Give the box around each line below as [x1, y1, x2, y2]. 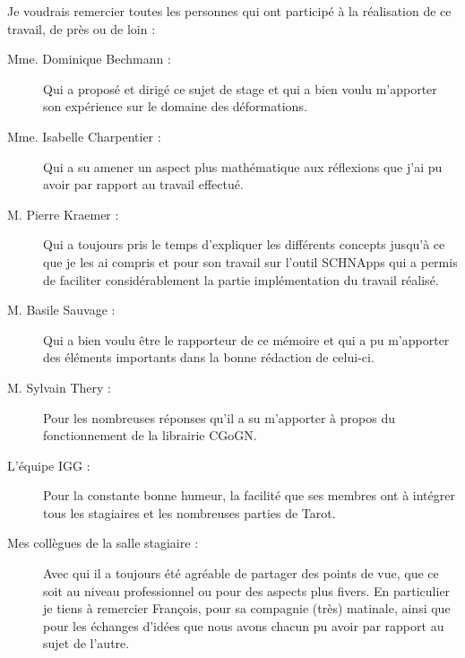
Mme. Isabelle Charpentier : [7, 126, 161, 145]
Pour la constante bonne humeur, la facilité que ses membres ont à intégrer [43, 486, 455, 505]
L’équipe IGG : [7, 455, 90, 474]
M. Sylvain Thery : [7, 377, 111, 396]
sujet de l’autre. [43, 634, 130, 653]
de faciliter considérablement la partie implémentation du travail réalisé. [43, 270, 439, 289]
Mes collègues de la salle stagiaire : [7, 533, 199, 552]
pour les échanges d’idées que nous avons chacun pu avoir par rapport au [43, 616, 444, 635]
